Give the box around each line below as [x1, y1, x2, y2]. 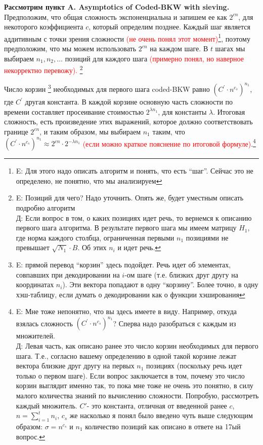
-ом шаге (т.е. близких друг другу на [124, 269, 238, 280]
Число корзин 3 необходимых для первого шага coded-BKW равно [4, 82, 210, 94]
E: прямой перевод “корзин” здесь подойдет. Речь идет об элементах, [16, 259, 231, 269]
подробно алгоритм [16, 202, 75, 213]
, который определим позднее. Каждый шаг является [89, 21, 251, 32]
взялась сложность [16, 318, 73, 328]
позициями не [186, 232, 229, 243]
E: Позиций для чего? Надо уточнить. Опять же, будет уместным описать [16, 192, 244, 203]
